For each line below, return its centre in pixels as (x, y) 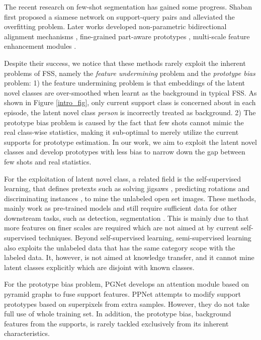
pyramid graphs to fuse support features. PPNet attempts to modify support (122, 294)
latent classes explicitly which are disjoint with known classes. (99, 267)
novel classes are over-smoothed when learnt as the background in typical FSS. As (130, 92)
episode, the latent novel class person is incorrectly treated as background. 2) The (130, 112)
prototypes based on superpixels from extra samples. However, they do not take (127, 304)
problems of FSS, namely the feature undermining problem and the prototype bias (130, 73)
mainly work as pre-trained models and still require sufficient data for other (120, 208)
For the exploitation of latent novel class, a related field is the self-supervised (122, 178)
